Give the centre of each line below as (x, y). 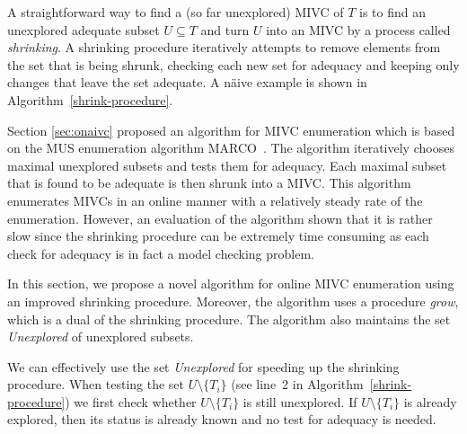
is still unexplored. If (300, 401)
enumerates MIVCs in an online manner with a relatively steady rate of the (215, 200)
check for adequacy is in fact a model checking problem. (161, 253)
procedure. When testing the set (96, 384)
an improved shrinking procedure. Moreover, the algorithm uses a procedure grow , (233, 301)
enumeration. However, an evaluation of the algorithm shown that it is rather (220, 218)
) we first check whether (131, 401)
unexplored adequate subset (84, 29)
